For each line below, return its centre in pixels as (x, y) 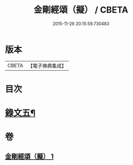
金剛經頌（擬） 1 (29, 156)
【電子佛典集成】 (47, 66)
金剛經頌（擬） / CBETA (81, 10)
